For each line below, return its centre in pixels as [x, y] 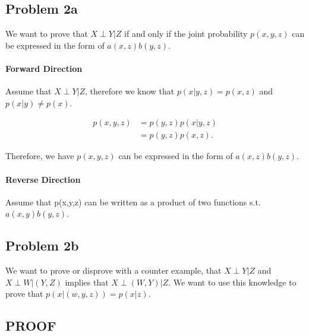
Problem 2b [42, 245]
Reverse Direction [43, 179]
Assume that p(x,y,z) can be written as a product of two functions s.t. [133, 202]
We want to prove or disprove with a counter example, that [113, 270]
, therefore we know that [130, 91]
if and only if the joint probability [186, 34]
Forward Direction [44, 68]
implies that [87, 282]
